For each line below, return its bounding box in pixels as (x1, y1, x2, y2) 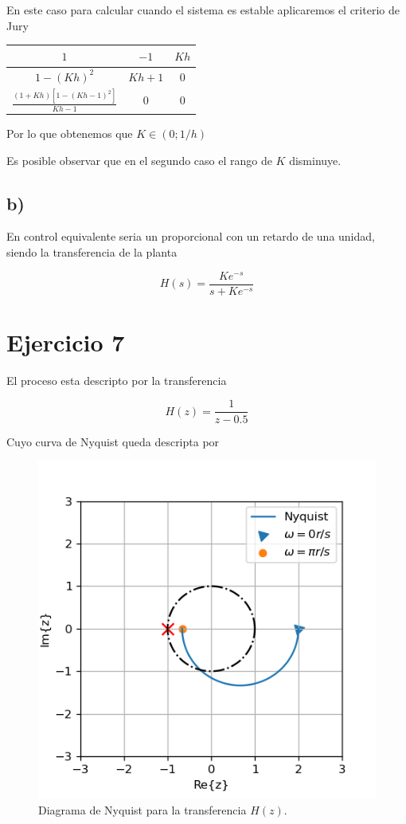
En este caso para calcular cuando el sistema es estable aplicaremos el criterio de (6, 2, 400, 18)
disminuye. (289, 151, 342, 168)
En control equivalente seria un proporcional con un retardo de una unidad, (6, 228, 375, 245)
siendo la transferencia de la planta (6, 244, 178, 260)
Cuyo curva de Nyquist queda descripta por (6, 433, 220, 449)
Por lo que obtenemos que (6, 125, 133, 142)
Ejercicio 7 (6, 325, 125, 358)
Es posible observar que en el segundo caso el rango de (6, 151, 272, 168)
